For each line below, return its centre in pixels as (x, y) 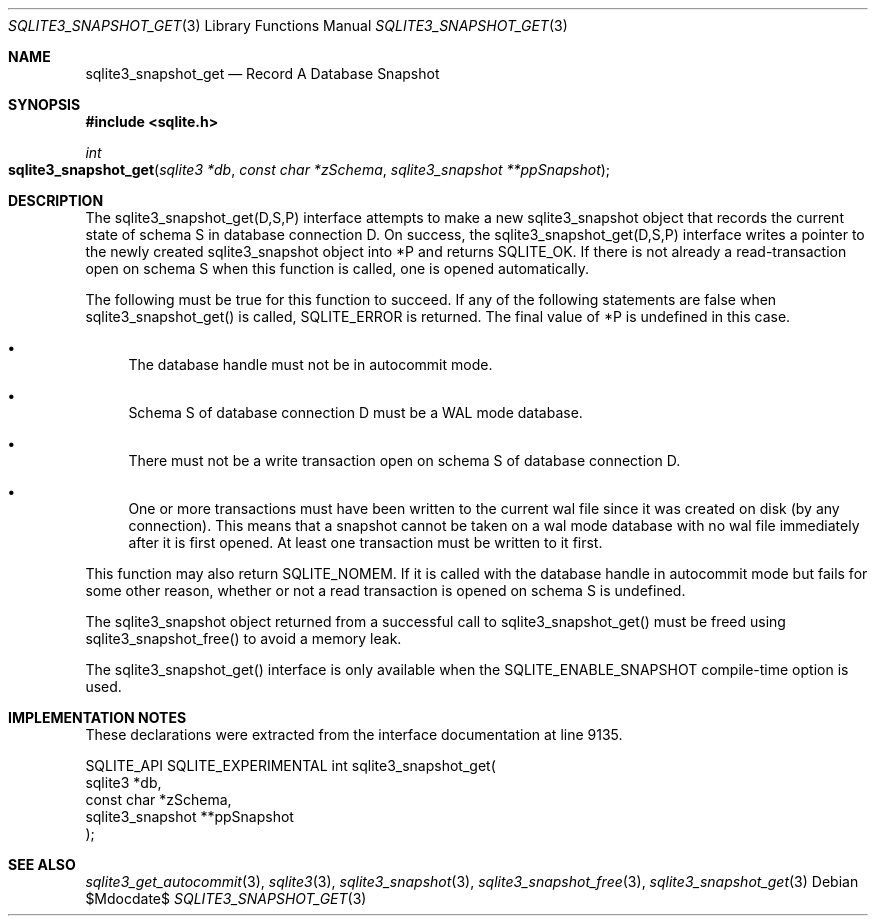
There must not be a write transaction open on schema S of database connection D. (404, 460)
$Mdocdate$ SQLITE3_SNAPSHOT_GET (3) (226, 898)
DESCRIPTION (56, 200)
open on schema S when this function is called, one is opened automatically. (337, 268)
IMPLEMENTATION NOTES (97, 717)
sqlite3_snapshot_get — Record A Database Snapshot (262, 73)
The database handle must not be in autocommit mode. (310, 364)
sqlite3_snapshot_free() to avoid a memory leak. (243, 638)
